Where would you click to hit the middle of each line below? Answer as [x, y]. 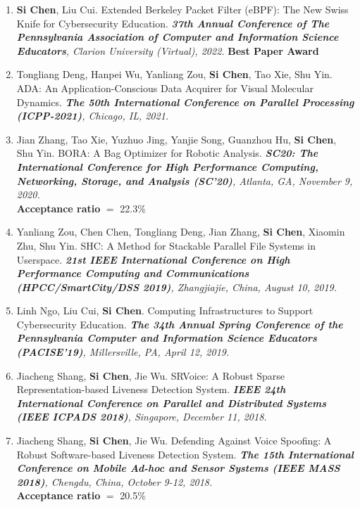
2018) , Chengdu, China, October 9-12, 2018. [114, 481]
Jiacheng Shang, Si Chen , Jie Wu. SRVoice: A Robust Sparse [151, 375]
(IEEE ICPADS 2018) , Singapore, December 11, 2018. [142, 417]
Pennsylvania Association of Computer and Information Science [178, 37]
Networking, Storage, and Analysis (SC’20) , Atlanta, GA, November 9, [185, 180]
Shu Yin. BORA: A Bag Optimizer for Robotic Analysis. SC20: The [167, 153]
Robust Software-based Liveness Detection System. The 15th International [185, 454]
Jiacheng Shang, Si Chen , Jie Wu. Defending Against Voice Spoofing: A [174, 441]
